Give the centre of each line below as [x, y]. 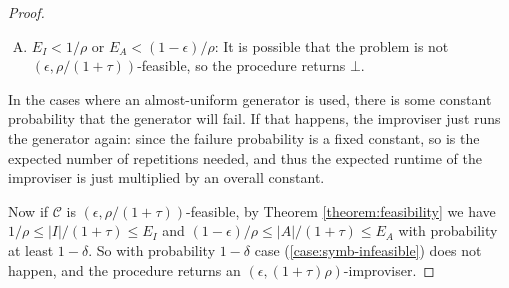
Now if [28, 210]
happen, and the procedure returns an [124, 269]
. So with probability [152, 249]
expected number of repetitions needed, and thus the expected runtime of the [245, 157]
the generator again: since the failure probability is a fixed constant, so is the [244, 137]
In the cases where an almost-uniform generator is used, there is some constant [250, 98]
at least [31, 249]
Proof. [26, 12]
